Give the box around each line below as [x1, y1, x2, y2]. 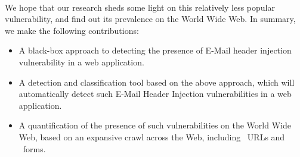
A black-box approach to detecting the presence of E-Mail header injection [18, 44, 292, 56]
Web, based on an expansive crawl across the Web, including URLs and [18, 130, 285, 143]
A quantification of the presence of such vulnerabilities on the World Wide [18, 119, 291, 131]
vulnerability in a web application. [18, 55, 144, 68]
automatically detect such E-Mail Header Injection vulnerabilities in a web [18, 87, 292, 100]
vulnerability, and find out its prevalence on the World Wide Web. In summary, [5, 12, 296, 25]
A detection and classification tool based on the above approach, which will [18, 76, 295, 88]
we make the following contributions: [5, 24, 139, 36]
